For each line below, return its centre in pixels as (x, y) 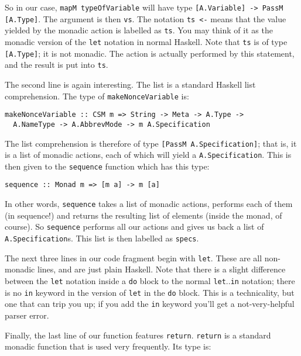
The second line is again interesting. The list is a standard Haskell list (130, 84)
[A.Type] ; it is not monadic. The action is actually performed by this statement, (150, 53)
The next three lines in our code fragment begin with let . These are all (134, 258)
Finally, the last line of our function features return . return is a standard (138, 335)
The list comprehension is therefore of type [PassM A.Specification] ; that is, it (151, 143)
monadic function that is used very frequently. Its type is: (108, 346)
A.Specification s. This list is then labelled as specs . (102, 238)
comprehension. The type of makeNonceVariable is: (97, 96)
